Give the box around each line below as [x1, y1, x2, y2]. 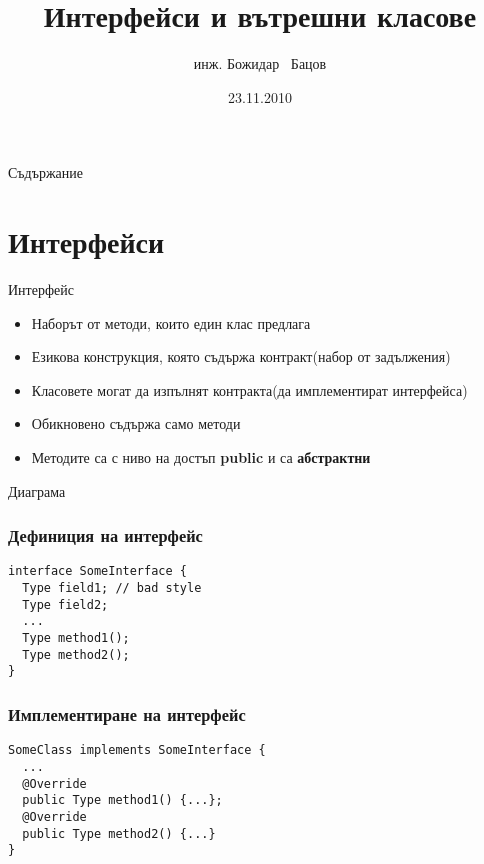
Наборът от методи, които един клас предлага [31, 312, 311, 333]
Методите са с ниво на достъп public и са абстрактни [31, 447, 371, 467]
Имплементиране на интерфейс [8, 701, 246, 726]
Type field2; [22, 597, 109, 612]
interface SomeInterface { [8, 564, 187, 579]
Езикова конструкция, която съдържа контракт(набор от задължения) [31, 346, 451, 367]
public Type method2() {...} [22, 826, 216, 841]
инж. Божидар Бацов [193, 53, 327, 74]
